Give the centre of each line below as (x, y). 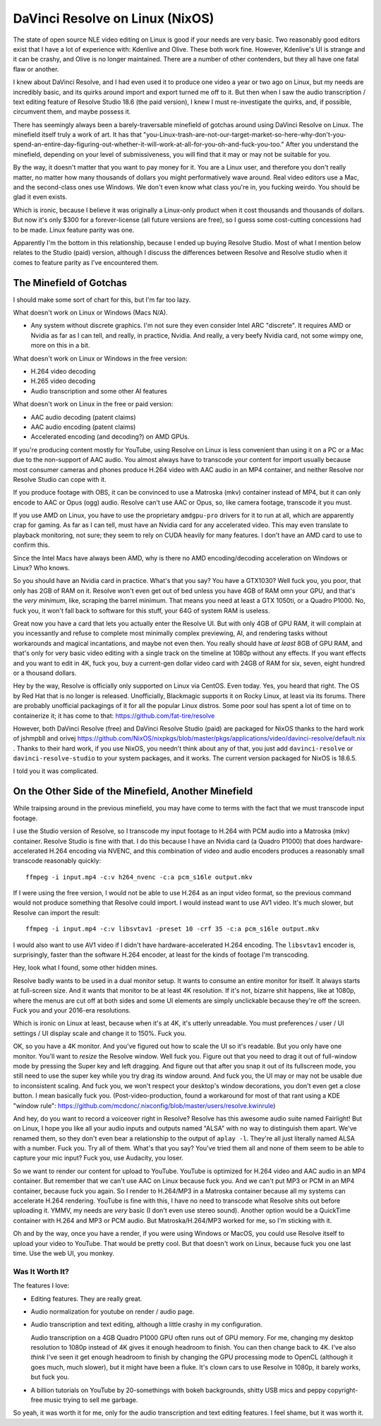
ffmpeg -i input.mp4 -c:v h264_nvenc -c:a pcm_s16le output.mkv (139, 877)
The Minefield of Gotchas (70, 283)
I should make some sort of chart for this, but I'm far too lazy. (102, 300)
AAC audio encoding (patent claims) (83, 427)
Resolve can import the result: (56, 912)
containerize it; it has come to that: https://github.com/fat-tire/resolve (114, 715)
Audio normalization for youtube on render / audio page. (113, 1312)
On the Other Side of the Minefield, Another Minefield (133, 791)
